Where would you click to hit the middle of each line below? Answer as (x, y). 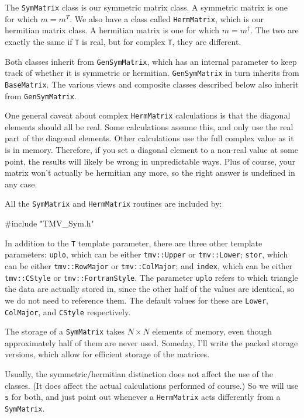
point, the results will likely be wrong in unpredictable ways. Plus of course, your (150, 161)
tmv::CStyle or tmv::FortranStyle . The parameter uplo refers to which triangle (151, 277)
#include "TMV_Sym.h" (49, 223)
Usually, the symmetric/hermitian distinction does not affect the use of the (139, 374)
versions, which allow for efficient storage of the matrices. (107, 354)
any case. (21, 184)
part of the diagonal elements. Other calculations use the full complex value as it (149, 138)
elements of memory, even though (212, 331)
